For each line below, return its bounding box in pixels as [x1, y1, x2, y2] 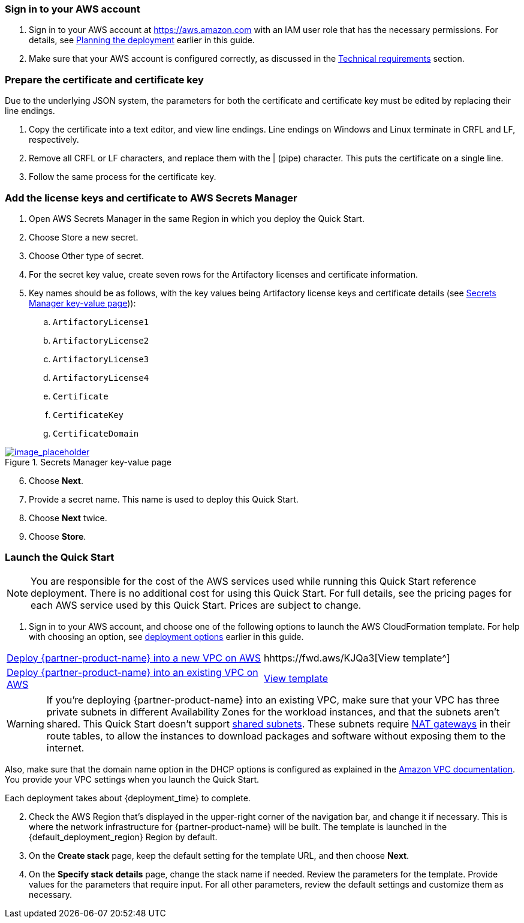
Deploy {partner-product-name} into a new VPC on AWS [7, 651, 261, 664]
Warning [7, 717, 44, 730]
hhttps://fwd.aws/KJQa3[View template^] [264, 651, 450, 664]
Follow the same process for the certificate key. [29, 172, 216, 182]
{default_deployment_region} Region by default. [29, 831, 218, 842]
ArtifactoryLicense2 [53, 335, 149, 345]
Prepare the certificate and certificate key [5, 73, 204, 86]
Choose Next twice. [29, 512, 107, 523]
